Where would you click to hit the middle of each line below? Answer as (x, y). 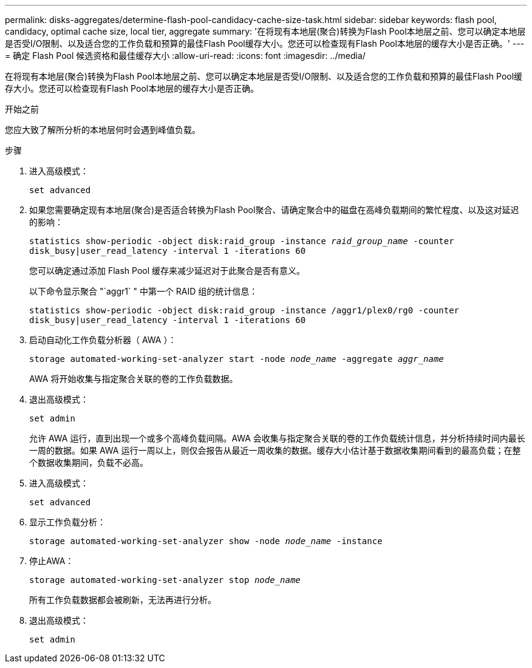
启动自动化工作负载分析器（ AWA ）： (103, 340)
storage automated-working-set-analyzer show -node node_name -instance (206, 541)
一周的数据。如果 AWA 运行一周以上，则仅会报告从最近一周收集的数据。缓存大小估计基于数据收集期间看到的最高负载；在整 (275, 450)
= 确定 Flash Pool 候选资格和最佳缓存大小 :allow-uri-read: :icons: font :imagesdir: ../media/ (185, 56)
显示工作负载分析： (67, 522)
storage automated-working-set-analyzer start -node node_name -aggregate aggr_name (237, 359)
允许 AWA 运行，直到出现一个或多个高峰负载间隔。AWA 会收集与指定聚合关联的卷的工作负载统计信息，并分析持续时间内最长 (277, 438)
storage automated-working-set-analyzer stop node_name (165, 580)
